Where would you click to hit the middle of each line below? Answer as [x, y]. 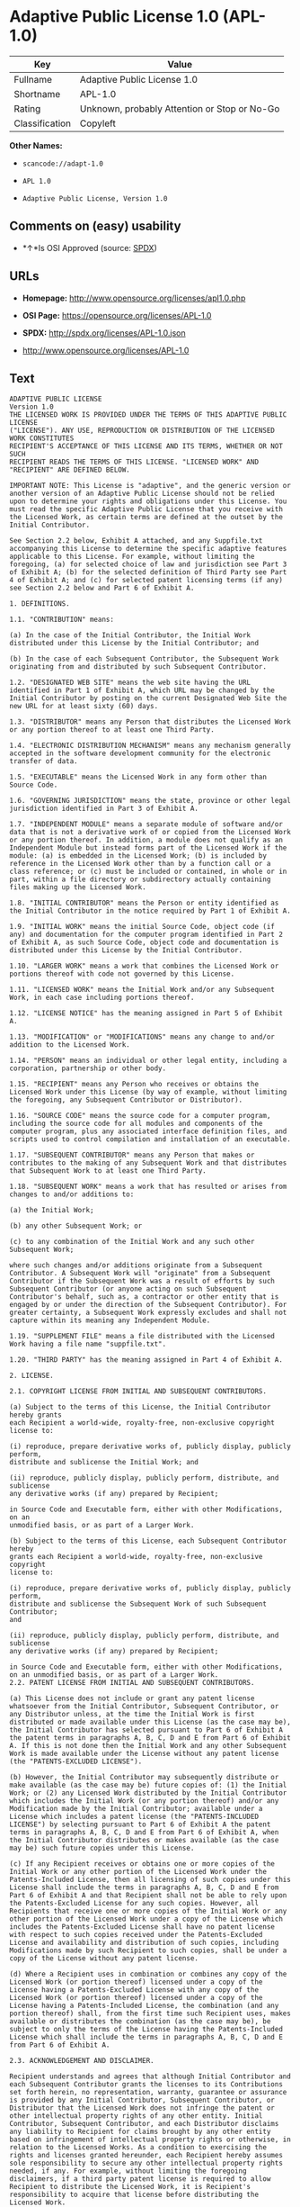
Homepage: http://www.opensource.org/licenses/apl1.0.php [134, 298]
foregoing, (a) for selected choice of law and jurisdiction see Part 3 [148, 564]
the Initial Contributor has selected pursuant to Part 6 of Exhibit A [146, 1730]
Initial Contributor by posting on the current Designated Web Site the [148, 698]
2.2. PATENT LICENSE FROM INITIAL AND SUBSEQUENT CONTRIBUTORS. [132, 1683]
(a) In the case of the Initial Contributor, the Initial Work [130, 635]
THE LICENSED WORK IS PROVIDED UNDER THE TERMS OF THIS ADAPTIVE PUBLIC [148, 415]
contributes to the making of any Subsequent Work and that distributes [148, 1163]
